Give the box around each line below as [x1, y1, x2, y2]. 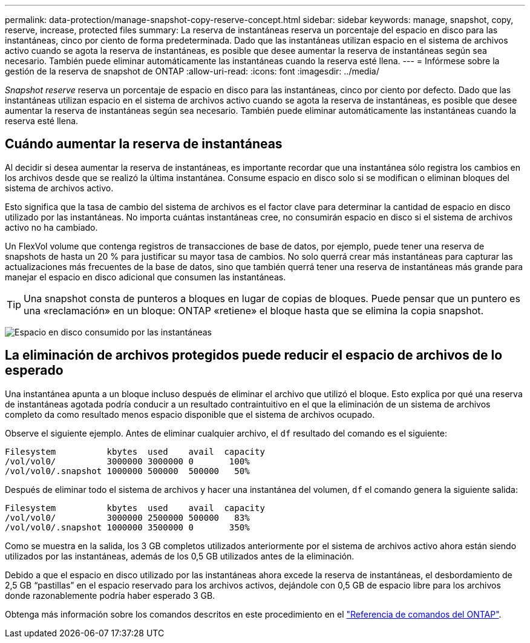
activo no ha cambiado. [5, 222, 98, 232]
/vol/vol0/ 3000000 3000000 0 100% [5, 456, 250, 466]
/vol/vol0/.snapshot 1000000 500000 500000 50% [5, 466, 250, 476]
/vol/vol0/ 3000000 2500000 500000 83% [5, 512, 250, 523]
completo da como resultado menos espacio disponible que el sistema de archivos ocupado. [5, 409, 375, 420]
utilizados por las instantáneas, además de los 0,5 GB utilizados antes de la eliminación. [5, 550, 355, 561]
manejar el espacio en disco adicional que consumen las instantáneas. [5, 271, 286, 282]
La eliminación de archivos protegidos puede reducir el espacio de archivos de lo [5, 348, 503, 363]
